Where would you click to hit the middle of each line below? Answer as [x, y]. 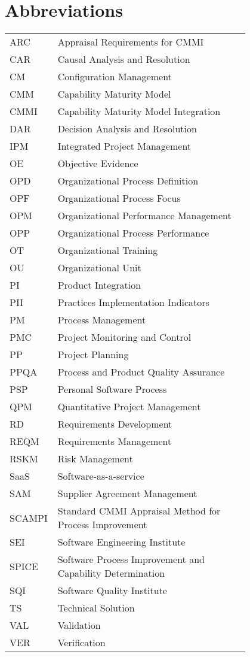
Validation [79, 625]
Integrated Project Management [124, 146]
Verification [81, 643]
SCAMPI [29, 517]
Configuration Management [115, 77]
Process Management [102, 320]
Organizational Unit [99, 268]
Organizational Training [108, 250]
